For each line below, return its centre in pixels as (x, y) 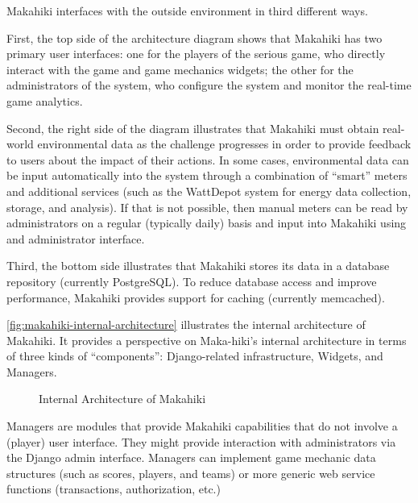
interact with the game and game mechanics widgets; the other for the (180, 69)
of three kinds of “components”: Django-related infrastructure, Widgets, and (195, 356)
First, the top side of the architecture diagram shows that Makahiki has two (195, 37)
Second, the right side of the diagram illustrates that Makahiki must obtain (193, 128)
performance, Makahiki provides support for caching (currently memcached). (196, 297)
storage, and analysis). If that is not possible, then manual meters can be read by (207, 207)
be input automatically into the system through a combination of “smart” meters (207, 175)
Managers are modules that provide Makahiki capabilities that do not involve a (202, 426)
